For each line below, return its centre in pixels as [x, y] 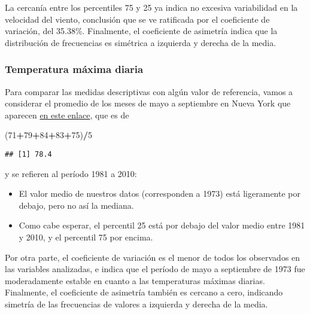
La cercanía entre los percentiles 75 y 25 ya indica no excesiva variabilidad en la [151, 7]
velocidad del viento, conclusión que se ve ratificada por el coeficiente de [137, 19]
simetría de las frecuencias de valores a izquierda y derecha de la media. [136, 304]
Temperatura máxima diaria [74, 69]
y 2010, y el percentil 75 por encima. [86, 237]
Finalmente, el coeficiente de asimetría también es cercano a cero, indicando [144, 292]
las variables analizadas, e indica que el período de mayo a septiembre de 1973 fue [155, 269]
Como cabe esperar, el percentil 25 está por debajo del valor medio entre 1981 [162, 225]
